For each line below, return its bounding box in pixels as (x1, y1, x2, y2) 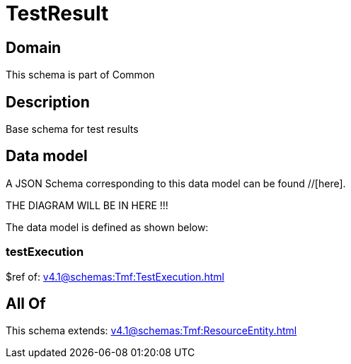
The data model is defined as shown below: (6, 221, 209, 233)
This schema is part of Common (6, 69, 155, 81)
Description (6, 93, 90, 111)
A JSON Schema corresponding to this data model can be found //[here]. (6, 177, 346, 189)
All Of (6, 295, 46, 313)
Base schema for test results (6, 123, 139, 136)
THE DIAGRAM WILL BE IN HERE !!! (6, 199, 168, 211)
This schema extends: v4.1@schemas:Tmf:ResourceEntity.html (6, 324, 297, 337)
